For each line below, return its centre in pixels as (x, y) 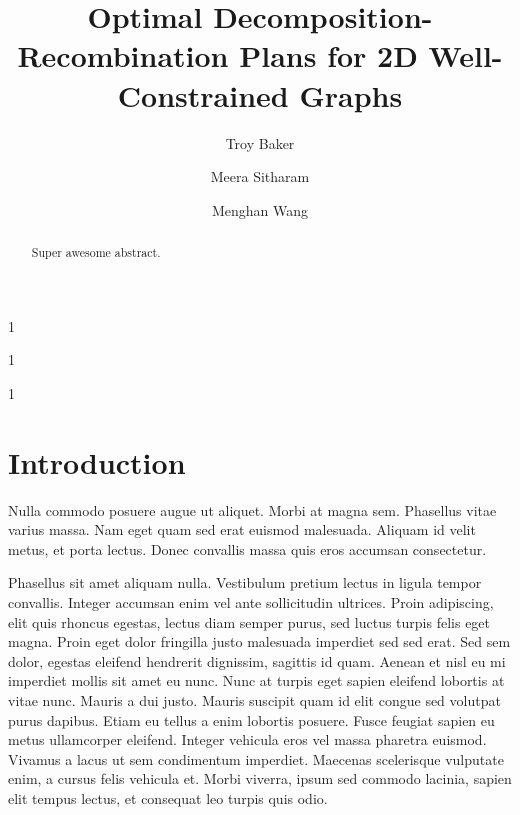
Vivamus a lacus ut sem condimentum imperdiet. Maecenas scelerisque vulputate (256, 758)
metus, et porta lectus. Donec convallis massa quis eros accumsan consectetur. (247, 548)
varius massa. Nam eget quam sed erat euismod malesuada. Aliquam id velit (242, 529)
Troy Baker (260, 142)
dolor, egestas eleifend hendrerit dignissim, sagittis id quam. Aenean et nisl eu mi (257, 660)
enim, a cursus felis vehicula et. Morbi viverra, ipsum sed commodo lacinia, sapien (260, 778)
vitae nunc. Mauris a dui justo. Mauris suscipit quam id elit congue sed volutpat (254, 699)
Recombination (123, 55)
